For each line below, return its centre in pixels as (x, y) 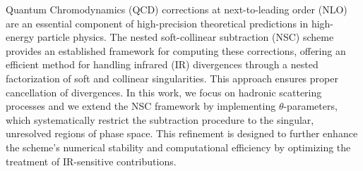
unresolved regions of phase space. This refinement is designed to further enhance (182, 133)
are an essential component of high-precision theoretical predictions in (157, 23)
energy (20, 37)
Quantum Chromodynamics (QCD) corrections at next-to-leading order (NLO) (177, 9)
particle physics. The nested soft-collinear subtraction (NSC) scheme (185, 37)
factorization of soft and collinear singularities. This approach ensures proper (172, 78)
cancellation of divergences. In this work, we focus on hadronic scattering (164, 92)
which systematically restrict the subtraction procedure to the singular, (160, 119)
